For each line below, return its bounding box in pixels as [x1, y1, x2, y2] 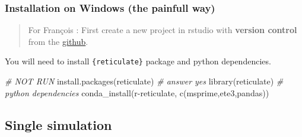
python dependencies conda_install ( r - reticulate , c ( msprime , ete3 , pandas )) [5, 86, 269, 99]
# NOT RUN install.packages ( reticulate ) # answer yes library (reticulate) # [5, 75, 284, 87]
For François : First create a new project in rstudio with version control [28, 24, 297, 36]
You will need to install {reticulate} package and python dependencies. [5, 55, 271, 67]
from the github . [28, 35, 88, 47]
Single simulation [5, 115, 112, 133]
